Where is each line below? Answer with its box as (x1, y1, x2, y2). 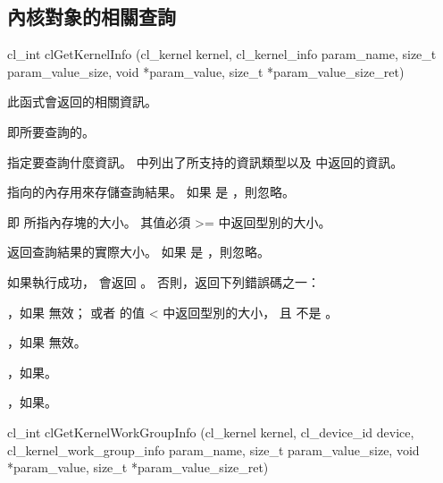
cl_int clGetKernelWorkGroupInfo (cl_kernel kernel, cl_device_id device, (7, 422, 414, 441)
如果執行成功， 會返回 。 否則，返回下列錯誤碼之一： (7, 272, 320, 291)
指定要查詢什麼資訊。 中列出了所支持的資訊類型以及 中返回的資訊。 (7, 152, 404, 171)
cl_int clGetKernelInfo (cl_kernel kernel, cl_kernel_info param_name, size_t (7, 45, 437, 64)
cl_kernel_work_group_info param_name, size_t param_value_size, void (7, 440, 420, 459)
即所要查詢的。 (7, 122, 95, 140)
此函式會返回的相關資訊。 (7, 92, 157, 111)
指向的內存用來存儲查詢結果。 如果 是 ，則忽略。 (7, 182, 295, 201)
